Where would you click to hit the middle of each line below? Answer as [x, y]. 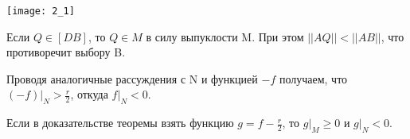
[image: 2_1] [41, 11]
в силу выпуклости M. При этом [225, 36]
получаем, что [313, 78]
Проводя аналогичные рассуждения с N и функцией [132, 78]
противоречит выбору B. [66, 52]
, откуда [89, 94]
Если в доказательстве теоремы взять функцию [120, 123]
